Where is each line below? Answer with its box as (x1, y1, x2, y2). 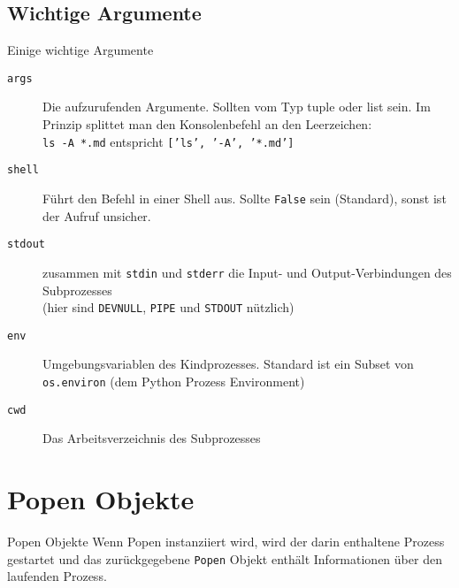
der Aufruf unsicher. (42, 206, 151, 225)
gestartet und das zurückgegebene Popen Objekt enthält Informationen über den (7, 549, 442, 568)
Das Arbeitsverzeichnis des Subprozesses (42, 429, 261, 447)
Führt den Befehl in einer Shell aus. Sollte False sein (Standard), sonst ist (42, 188, 447, 207)
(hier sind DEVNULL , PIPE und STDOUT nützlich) (42, 298, 295, 317)
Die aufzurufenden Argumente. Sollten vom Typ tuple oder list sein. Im (42, 97, 431, 116)
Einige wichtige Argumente (7, 41, 154, 59)
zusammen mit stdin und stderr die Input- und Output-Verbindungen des (42, 263, 452, 281)
